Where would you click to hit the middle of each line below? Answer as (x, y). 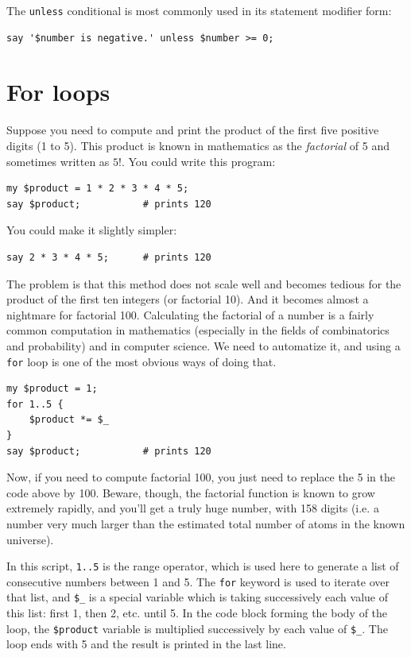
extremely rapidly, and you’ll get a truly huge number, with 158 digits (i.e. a (193, 508)
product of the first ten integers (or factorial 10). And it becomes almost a (188, 299)
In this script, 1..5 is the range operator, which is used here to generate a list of (203, 566)
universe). (30, 539)
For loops (58, 92)
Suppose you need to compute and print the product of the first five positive (193, 130)
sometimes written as (58, 161)
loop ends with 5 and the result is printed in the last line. (146, 644)
